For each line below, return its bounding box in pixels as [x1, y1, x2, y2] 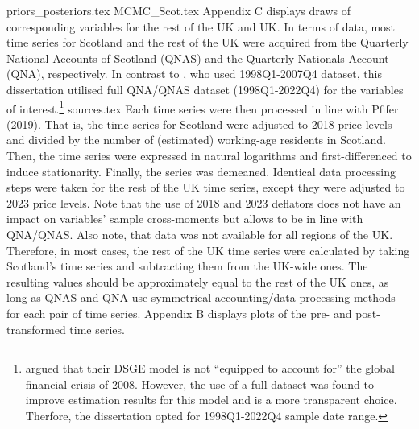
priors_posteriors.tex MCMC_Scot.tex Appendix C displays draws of [6, 2, 351, 19]
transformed [6, 320, 66, 337]
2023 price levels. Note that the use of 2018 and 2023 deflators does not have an [6, 194, 401, 211]
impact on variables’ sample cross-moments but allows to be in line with [6, 210, 363, 227]
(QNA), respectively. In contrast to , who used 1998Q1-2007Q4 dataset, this [6, 65, 382, 82]
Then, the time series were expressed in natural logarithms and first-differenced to [6, 147, 412, 163]
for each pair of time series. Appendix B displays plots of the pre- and [6, 304, 352, 321]
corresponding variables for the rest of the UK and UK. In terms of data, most [6, 18, 396, 35]
